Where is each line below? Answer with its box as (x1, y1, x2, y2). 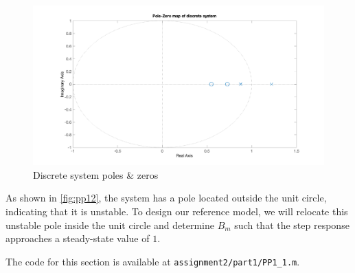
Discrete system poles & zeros (33, 167, 159, 182)
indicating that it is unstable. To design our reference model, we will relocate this (5, 204, 348, 219)
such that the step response (234, 217, 350, 232)
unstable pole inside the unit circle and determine (5, 217, 214, 232)
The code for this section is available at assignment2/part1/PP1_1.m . (5, 254, 300, 268)
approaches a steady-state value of (5, 231, 150, 245)
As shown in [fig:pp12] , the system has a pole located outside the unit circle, (5, 190, 327, 205)
